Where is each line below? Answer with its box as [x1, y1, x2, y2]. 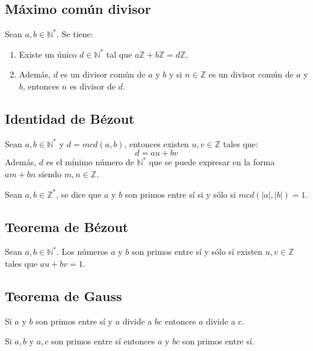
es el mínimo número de [46, 156, 134, 168]
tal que [106, 47, 132, 60]
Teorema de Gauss [5, 286, 122, 305]
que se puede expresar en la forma [149, 156, 275, 168]
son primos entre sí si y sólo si [125, 188, 236, 200]
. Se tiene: [57, 28, 93, 40]
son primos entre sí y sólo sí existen [132, 245, 263, 258]
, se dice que [56, 188, 102, 200]
